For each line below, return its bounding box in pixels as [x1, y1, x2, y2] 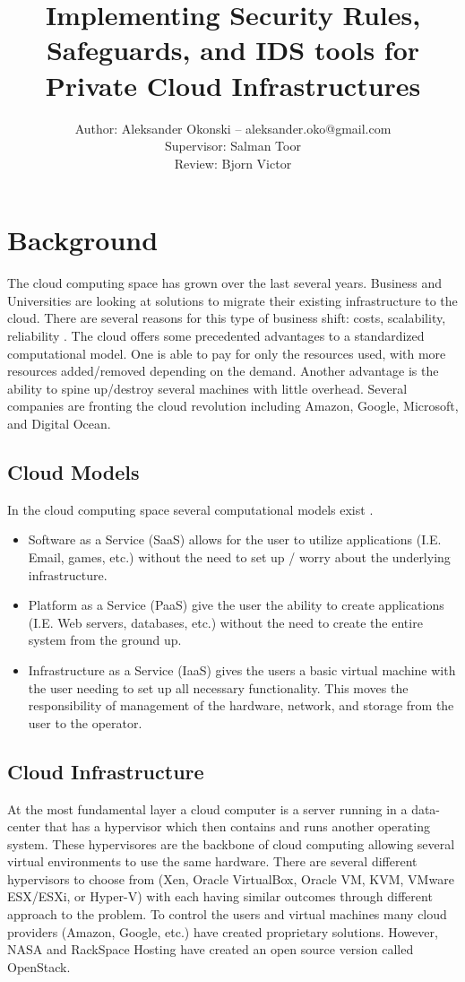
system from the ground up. [28, 630, 182, 649]
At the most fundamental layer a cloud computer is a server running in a [7, 799, 408, 818]
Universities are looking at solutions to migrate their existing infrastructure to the [7, 291, 458, 309]
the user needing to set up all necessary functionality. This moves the [28, 678, 409, 697]
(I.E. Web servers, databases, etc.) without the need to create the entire [28, 613, 423, 631]
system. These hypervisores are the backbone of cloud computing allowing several [7, 834, 455, 853]
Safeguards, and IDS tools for [46, 31, 420, 68]
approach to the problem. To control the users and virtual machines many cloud [7, 905, 447, 924]
